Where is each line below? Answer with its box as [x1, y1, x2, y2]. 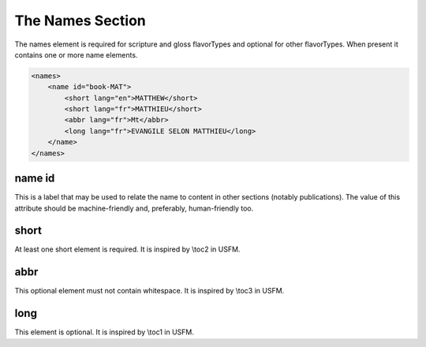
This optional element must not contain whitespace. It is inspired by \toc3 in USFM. [14, 286, 285, 296]
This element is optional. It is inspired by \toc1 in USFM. [14, 327, 195, 337]
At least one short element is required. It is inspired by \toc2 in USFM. [14, 244, 241, 254]
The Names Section [14, 12, 146, 29]
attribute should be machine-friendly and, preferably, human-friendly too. [14, 203, 254, 213]
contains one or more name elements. [14, 50, 138, 59]
